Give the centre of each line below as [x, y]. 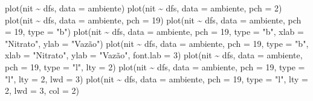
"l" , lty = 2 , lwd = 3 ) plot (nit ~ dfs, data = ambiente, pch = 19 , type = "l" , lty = [156, 78]
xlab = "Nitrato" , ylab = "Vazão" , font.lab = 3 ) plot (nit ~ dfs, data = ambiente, [154, 55]
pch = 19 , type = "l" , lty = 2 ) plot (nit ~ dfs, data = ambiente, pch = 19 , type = [155, 66]
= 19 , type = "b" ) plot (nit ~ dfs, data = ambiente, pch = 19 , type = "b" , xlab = [154, 32]
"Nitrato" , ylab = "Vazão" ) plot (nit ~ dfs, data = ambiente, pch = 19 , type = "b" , [157, 43]
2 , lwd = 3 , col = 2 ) [42, 90]
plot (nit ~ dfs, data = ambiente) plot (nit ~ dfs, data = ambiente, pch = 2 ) [144, 8]
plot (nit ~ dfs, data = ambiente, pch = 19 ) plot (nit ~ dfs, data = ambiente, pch [153, 20]
